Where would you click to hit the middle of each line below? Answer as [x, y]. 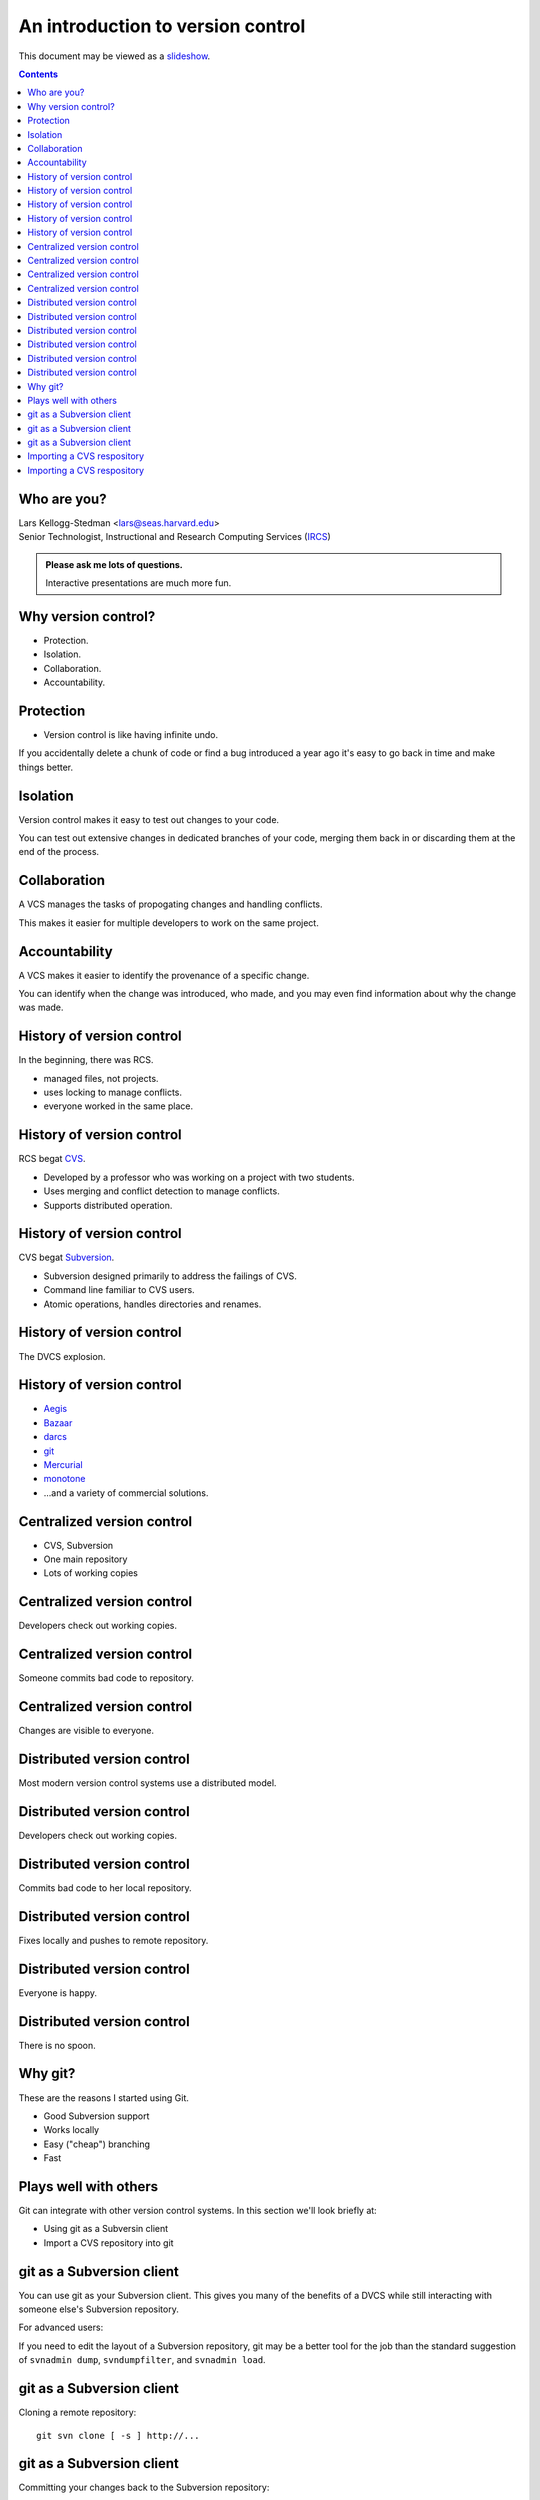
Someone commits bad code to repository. [106, 1678]
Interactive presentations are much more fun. [138, 582]
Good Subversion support [96, 2116]
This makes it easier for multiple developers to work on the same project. [168, 922]
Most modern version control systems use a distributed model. [147, 1783]
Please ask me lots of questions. [114, 564]
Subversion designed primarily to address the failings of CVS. [170, 1276]
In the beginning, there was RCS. [86, 1060]
